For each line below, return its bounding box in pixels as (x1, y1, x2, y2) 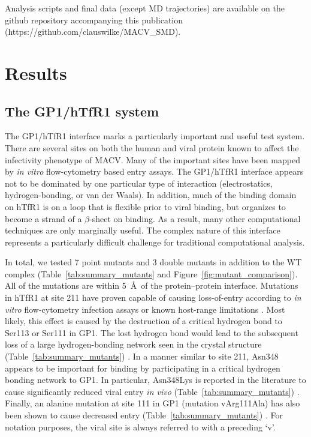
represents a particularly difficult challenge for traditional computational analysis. (5, 235, 305, 248)
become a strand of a (5, 212, 82, 225)
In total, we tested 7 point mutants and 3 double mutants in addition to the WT (5, 256, 302, 268)
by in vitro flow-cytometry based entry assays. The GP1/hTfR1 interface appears (5, 165, 304, 178)
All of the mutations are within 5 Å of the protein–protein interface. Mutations (5, 279, 298, 292)
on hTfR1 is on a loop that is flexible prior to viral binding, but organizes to (5, 200, 286, 212)
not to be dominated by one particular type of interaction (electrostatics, (5, 176, 273, 189)
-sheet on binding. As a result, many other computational (89, 212, 301, 225)
